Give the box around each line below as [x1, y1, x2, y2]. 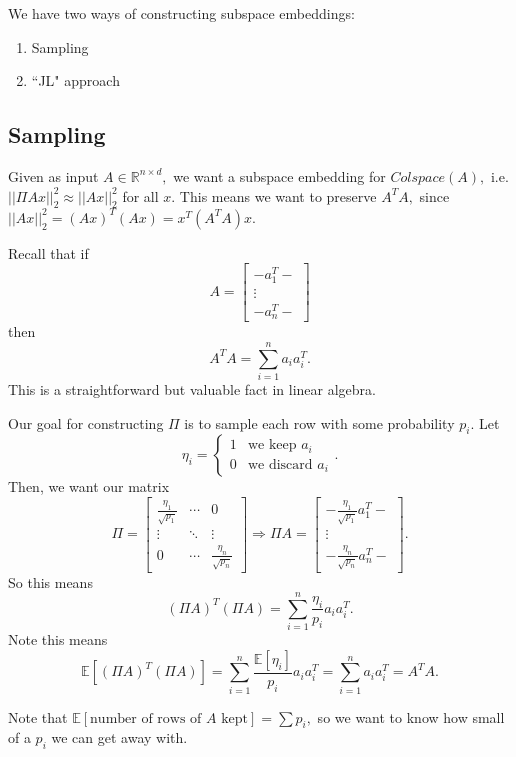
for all [122, 185, 159, 206]
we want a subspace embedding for [173, 165, 386, 186]
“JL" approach [31, 70, 120, 91]
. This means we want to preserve [171, 185, 377, 206]
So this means [8, 571, 93, 592]
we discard [247, 457, 313, 472]
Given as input [8, 165, 99, 186]
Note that [8, 706, 68, 727]
